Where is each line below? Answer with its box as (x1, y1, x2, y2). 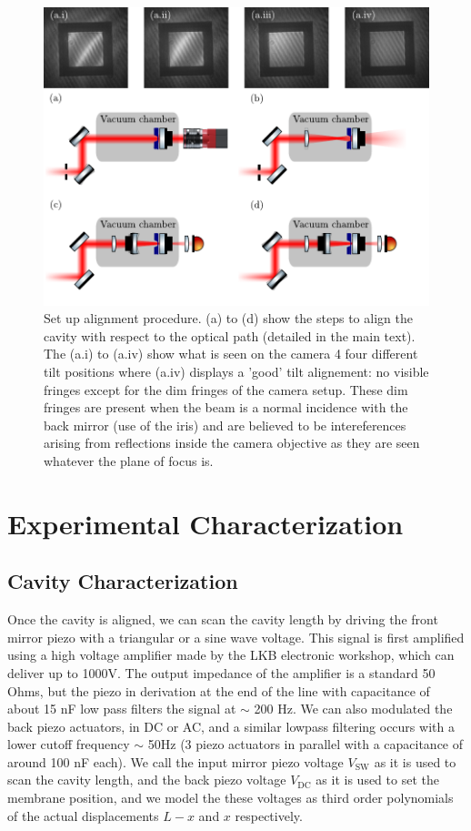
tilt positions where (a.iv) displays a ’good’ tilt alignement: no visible (44, 362, 429, 380)
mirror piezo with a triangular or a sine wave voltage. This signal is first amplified (7, 627, 465, 646)
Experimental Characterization (7, 504, 404, 542)
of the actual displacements (7, 806, 159, 825)
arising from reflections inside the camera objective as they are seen (44, 433, 420, 452)
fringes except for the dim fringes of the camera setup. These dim (44, 380, 408, 399)
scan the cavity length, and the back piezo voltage (7, 770, 286, 789)
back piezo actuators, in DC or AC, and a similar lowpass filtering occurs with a (7, 716, 455, 735)
